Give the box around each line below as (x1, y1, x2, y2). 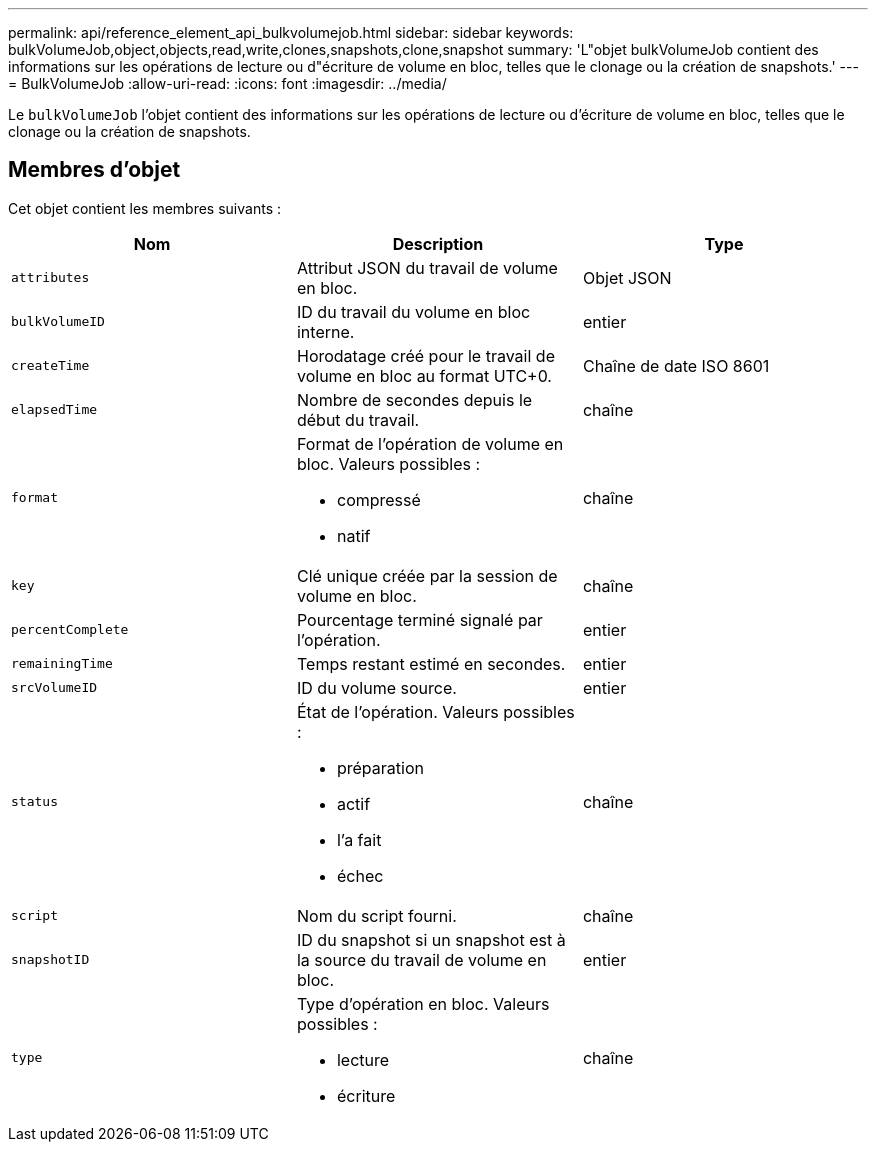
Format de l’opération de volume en (296, 433, 564, 454)
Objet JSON (582, 267, 672, 288)
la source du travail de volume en (296, 949, 547, 970)
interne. (296, 321, 355, 342)
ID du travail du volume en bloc (296, 301, 531, 322)
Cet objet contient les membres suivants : (8, 199, 281, 217)
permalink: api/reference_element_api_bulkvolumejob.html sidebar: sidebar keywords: (8, 24, 574, 41)
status (11, 794, 58, 810)
